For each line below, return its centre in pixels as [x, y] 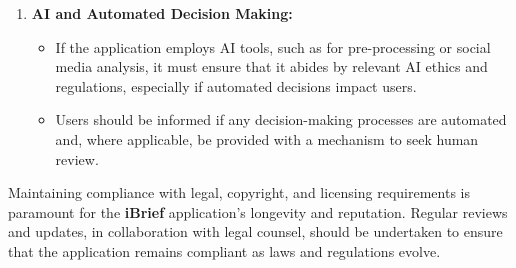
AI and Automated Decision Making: [162, 13]
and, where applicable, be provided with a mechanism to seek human [267, 138]
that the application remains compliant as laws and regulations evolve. [224, 250]
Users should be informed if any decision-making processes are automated [281, 119]
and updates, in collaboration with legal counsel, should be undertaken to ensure [255, 231]
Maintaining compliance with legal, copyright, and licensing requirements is [239, 192]
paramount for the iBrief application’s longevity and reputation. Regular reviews [258, 211]
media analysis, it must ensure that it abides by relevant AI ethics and [271, 66]
